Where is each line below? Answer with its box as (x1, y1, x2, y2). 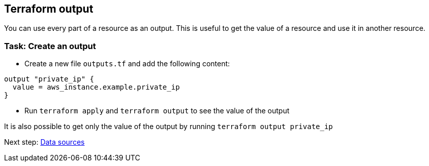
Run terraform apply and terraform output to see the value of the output (24, 106, 290, 115)
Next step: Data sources (4, 138, 85, 147)
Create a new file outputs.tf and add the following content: (24, 59, 230, 68)
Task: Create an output (4, 40, 96, 51)
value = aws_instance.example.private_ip (12, 83, 180, 92)
